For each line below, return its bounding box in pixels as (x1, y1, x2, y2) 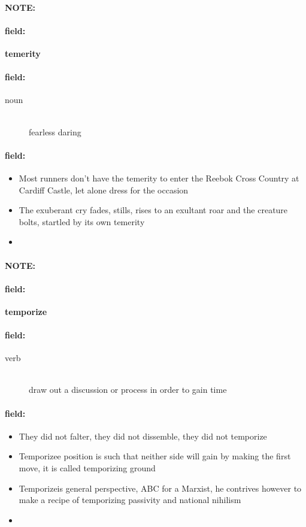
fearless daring (29, 125, 81, 138)
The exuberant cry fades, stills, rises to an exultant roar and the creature (19, 204, 288, 216)
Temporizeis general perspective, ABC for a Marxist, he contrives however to (19, 481, 302, 494)
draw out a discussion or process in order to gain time (29, 383, 227, 396)
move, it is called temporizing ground (19, 462, 156, 474)
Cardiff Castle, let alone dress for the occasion (19, 183, 189, 196)
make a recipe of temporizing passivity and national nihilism (19, 493, 241, 506)
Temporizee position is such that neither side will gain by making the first (19, 450, 291, 462)
